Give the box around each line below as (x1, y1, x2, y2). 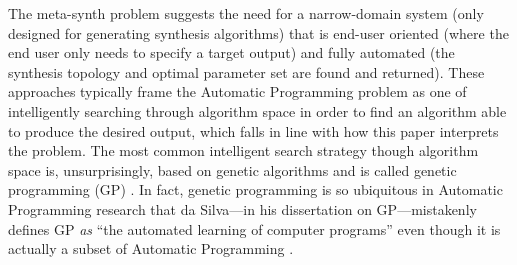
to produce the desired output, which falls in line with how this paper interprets (8, 120, 499, 141)
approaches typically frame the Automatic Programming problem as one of (8, 81, 467, 102)
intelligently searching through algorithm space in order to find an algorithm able (8, 100, 507, 121)
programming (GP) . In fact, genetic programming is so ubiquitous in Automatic (8, 179, 503, 200)
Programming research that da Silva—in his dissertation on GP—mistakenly (8, 198, 477, 219)
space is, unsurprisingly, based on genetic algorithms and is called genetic (8, 159, 457, 180)
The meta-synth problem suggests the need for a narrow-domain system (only (8, 3, 484, 23)
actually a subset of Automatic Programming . (8, 238, 294, 259)
